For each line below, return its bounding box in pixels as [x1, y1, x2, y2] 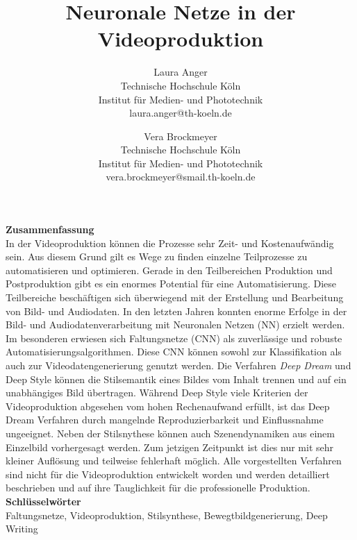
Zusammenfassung [6, 222, 94, 237]
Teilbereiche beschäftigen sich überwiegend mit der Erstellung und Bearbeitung [6, 290, 344, 305]
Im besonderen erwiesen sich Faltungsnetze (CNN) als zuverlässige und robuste [6, 330, 342, 345]
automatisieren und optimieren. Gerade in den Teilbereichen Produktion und [6, 262, 333, 277]
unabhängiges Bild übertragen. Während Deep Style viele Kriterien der [6, 385, 308, 400]
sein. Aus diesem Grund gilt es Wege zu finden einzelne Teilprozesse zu [6, 249, 308, 264]
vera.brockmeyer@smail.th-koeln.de [106, 169, 256, 184]
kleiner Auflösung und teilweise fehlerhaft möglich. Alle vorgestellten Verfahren [6, 453, 342, 468]
